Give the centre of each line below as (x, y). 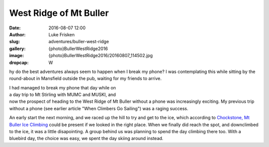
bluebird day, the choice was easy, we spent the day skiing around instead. (86, 139)
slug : (14, 42)
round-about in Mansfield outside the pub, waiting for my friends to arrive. (85, 78)
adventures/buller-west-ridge (79, 42)
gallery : (17, 48)
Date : (15, 28)
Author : (17, 34)
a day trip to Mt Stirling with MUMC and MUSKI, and (63, 95)
